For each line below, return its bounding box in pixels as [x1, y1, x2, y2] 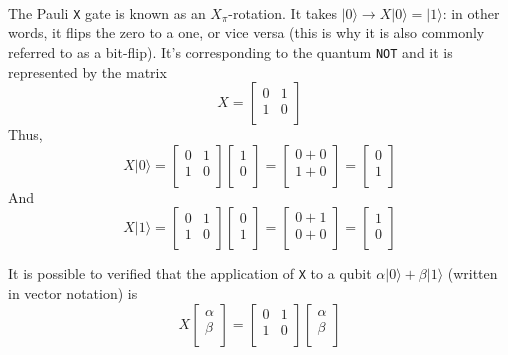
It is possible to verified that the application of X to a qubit [8, 263, 372, 284]
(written [447, 263, 498, 284]
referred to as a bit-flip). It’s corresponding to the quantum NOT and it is [8, 41, 453, 62]
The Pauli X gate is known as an [8, 2, 206, 23]
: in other [442, 2, 500, 23]
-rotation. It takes [228, 2, 337, 23]
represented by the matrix [8, 61, 167, 82]
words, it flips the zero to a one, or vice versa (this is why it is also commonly [8, 22, 485, 43]
